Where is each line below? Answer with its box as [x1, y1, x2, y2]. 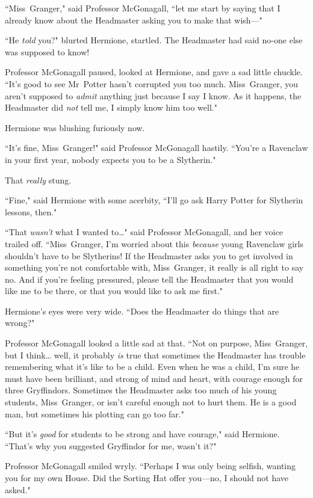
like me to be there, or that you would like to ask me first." [5, 284, 223, 297]
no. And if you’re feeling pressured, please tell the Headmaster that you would [5, 272, 294, 285]
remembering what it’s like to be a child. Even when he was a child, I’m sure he [5, 360, 300, 373]
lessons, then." [5, 205, 57, 218]
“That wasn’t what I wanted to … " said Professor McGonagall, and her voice [5, 226, 283, 238]
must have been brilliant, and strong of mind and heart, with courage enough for [5, 372, 303, 384]
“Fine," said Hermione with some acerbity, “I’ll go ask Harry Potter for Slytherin [5, 194, 303, 206]
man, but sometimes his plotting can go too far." [5, 407, 184, 420]
